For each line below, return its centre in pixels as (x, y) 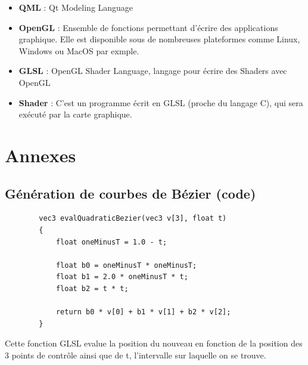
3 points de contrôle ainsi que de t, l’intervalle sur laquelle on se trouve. (136, 355)
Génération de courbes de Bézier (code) (130, 193)
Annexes (41, 155)
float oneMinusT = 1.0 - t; (111, 242)
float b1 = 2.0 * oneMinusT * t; (122, 277)
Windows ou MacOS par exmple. (79, 50)
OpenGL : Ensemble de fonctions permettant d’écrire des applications (148, 27)
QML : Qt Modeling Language (76, 7)
